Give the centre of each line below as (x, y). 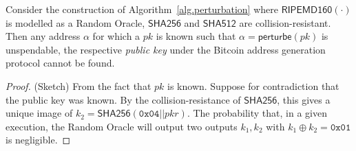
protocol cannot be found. (60, 63)
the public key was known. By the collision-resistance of (123, 99)
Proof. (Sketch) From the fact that (78, 85)
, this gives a (304, 99)
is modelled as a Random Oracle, (75, 22)
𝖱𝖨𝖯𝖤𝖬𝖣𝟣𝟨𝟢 (307, 10)
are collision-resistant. (285, 22)
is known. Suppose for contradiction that (253, 85)
